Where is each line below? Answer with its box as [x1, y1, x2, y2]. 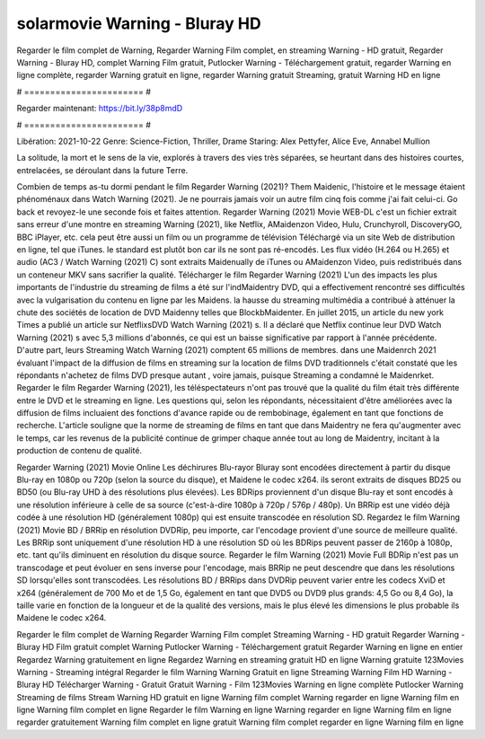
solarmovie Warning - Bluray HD [16, 13, 261, 33]
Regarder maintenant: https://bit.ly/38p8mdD [16, 103, 183, 114]
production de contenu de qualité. [16, 445, 143, 456]
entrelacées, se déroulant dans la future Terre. [16, 164, 189, 175]
